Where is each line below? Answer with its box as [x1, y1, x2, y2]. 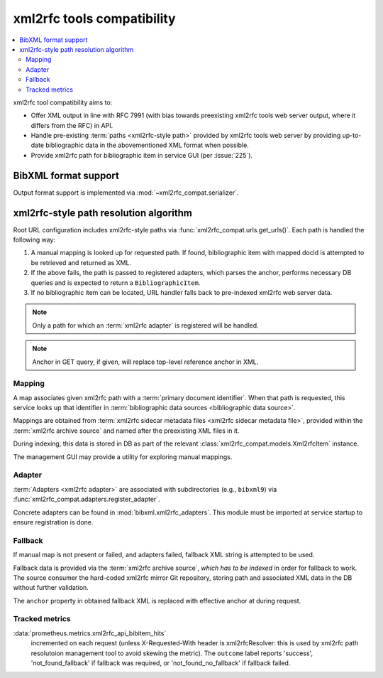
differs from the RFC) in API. [30, 121, 113, 129]
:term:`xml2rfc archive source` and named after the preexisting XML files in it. [13, 426, 240, 435]
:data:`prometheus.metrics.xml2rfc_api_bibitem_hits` [13, 629, 167, 637]
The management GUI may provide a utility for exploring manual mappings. [13, 452, 233, 461]
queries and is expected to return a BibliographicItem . [30, 278, 201, 287]
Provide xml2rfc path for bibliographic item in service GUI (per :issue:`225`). [30, 151, 253, 159]
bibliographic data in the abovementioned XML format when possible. [45, 141, 250, 149]
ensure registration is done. [13, 517, 94, 526]
